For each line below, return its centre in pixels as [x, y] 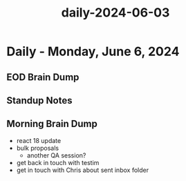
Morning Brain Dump [52, 124]
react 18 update [39, 140]
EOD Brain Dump [43, 77]
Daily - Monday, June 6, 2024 [93, 51]
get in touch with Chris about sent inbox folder [83, 170]
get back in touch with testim [58, 162]
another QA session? [56, 155]
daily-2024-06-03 [115, 13]
